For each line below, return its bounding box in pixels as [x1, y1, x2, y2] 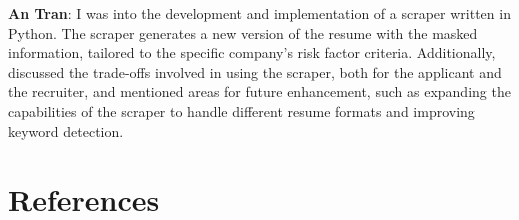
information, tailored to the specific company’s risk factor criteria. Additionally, [8, 42, 496, 63]
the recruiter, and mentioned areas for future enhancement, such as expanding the [8, 81, 511, 102]
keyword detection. [8, 120, 124, 141]
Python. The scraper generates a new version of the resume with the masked [8, 22, 478, 43]
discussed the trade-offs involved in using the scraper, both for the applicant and [8, 61, 502, 82]
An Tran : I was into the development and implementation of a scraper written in [8, 3, 511, 23]
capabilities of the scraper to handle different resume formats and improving [8, 100, 475, 121]
